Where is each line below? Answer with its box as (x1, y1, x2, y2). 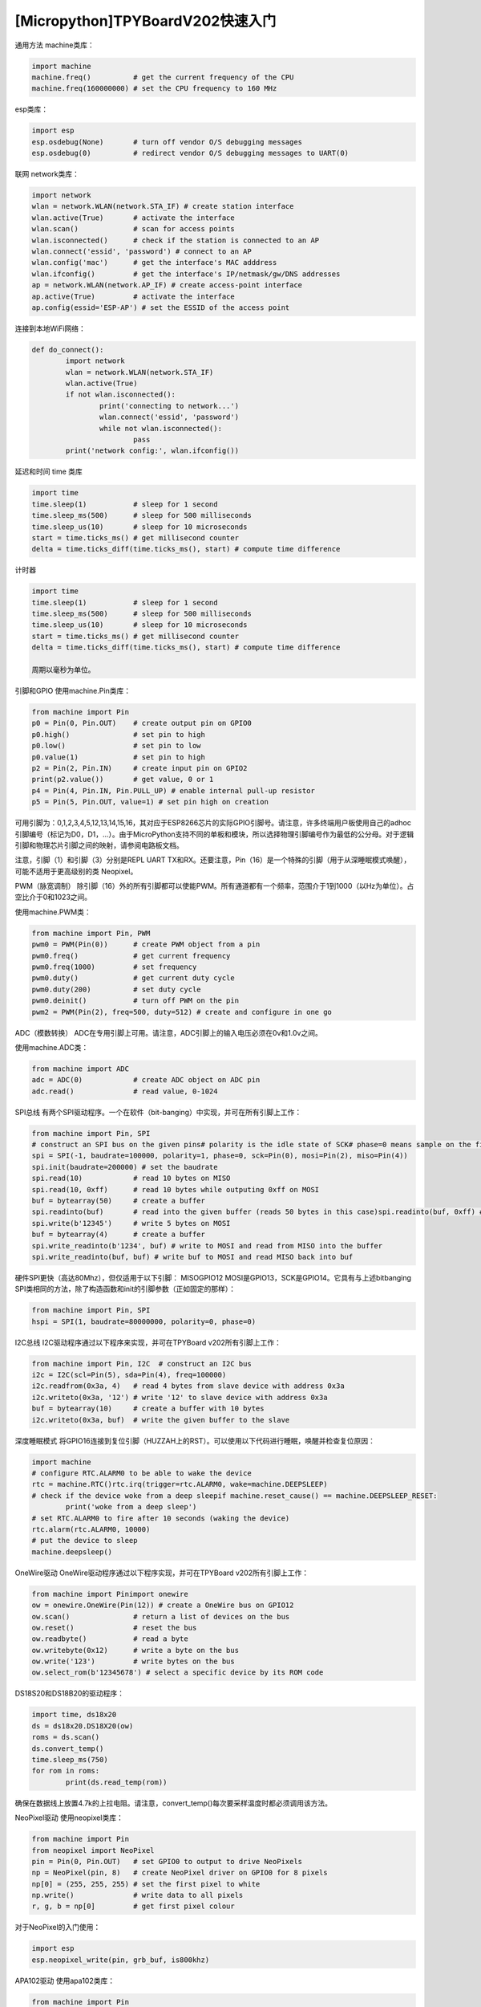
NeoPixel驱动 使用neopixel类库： (14, 1813, 123, 1822)
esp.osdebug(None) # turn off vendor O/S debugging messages (31, 137, 303, 146)
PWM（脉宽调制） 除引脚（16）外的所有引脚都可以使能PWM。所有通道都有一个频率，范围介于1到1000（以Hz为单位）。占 (14, 881, 414, 891)
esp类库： (14, 104, 49, 114)
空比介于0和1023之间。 (14, 892, 92, 902)
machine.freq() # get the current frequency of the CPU (31, 72, 294, 82)
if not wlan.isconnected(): (65, 390, 176, 399)
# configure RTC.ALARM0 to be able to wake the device (31, 1469, 252, 1478)
